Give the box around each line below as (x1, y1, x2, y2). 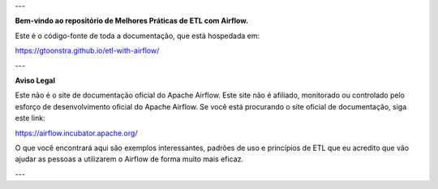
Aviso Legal (15, 75, 56, 85)
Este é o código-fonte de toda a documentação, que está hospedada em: (15, 31, 260, 41)
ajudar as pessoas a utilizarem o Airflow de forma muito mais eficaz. (15, 154, 243, 164)
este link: (15, 114, 45, 123)
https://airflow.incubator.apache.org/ (15, 128, 138, 138)
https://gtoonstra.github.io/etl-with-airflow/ (15, 45, 160, 56)
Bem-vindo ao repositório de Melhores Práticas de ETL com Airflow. (15, 16, 249, 26)
